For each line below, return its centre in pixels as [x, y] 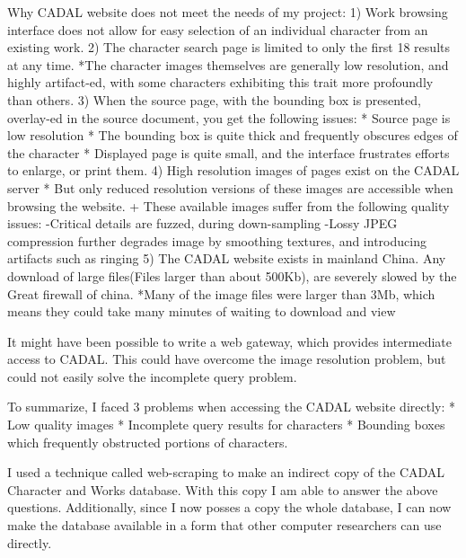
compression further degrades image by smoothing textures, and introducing [217, 240]
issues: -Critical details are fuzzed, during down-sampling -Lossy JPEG [202, 223]
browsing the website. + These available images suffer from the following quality [229, 205]
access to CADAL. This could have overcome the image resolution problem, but [227, 359]
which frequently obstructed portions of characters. [148, 442]
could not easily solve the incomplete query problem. [152, 376]
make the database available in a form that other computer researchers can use [224, 525]
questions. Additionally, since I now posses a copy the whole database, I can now [229, 507]
